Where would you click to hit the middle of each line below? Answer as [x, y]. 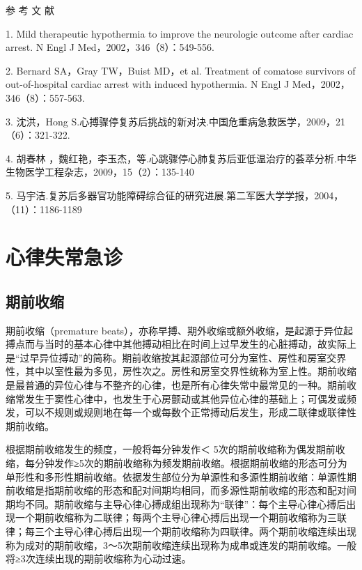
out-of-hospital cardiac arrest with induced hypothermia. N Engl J [148, 84]
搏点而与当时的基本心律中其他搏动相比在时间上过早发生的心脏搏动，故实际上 [181, 344]
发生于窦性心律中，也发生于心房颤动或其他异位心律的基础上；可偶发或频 [190, 398]
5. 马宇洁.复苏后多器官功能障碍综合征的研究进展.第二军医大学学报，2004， [175, 195]
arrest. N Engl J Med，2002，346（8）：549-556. [110, 47]
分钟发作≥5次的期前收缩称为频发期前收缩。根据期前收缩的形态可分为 [191, 463]
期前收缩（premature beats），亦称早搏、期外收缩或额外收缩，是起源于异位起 [180, 330]
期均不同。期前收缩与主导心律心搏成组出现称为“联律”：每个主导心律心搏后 [176, 503]
